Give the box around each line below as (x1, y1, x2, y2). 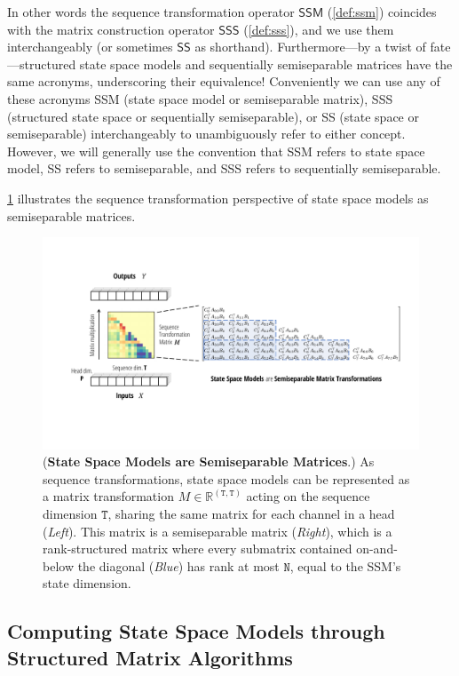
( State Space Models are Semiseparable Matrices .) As (43, 452, 375, 471)
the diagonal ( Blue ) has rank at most (77, 556, 280, 575)
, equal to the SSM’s (289, 556, 401, 575)
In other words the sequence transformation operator (7, 3, 295, 20)
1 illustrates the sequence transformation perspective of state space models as (7, 188, 429, 207)
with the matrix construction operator (7, 20, 215, 38)
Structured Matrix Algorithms (7, 643, 293, 671)
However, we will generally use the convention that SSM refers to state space (7, 141, 425, 160)
